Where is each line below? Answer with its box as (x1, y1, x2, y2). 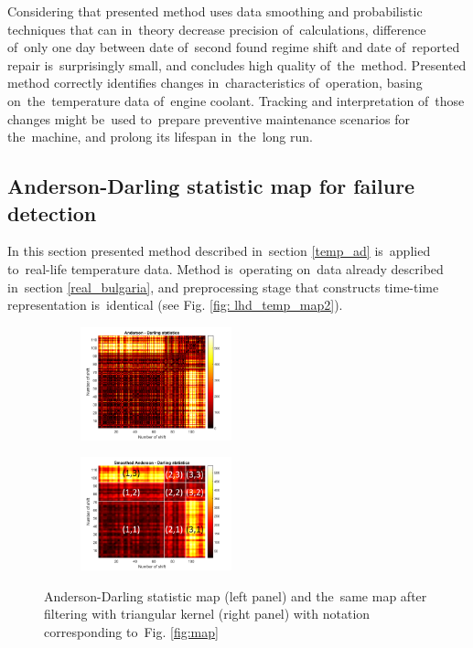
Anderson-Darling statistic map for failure (7, 172, 415, 200)
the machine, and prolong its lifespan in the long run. (7, 127, 313, 146)
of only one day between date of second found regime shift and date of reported (7, 37, 460, 57)
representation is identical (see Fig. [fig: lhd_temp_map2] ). (7, 295, 343, 314)
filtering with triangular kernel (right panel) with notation (44, 604, 371, 623)
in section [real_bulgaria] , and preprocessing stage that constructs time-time (7, 277, 439, 296)
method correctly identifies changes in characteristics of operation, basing (7, 73, 423, 92)
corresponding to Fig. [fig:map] (44, 621, 219, 641)
